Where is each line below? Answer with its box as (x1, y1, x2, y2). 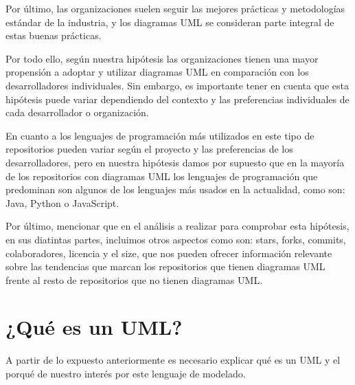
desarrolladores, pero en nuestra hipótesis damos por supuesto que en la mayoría (5, 155, 345, 169)
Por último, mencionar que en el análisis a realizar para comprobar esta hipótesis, (5, 219, 350, 233)
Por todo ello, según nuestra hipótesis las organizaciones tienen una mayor (5, 51, 319, 65)
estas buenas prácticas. (5, 28, 102, 43)
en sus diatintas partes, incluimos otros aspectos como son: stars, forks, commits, (5, 232, 346, 246)
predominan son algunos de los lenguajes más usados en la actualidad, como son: (5, 182, 345, 197)
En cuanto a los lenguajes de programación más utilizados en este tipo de (5, 128, 314, 142)
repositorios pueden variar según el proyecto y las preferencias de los (5, 142, 293, 156)
